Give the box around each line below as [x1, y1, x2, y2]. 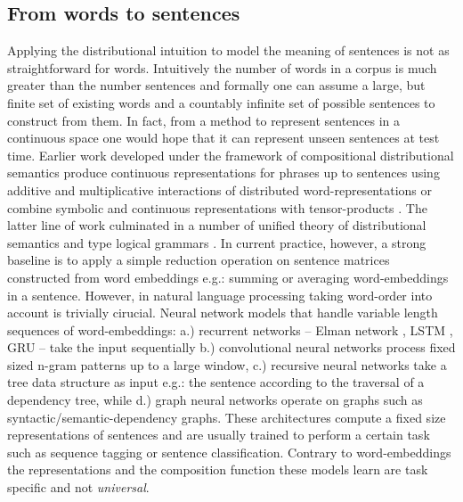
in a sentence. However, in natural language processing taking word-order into [7, 285, 433, 304]
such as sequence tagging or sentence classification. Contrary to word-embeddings [7, 442, 451, 461]
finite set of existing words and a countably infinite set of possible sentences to [7, 93, 435, 111]
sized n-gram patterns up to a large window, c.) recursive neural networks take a [7, 355, 447, 374]
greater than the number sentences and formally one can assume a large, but [7, 76, 426, 95]
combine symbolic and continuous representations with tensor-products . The [7, 198, 427, 217]
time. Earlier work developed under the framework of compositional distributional [7, 145, 454, 164]
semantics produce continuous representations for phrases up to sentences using [7, 163, 440, 182]
